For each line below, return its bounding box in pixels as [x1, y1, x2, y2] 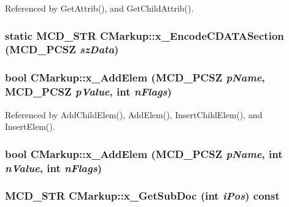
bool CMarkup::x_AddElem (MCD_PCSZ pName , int [5, 146, 283, 161]
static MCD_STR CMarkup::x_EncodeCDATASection [5, 28, 284, 43]
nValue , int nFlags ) [5, 160, 102, 175]
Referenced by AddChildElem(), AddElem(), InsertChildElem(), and [5, 108, 263, 121]
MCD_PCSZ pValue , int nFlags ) [5, 84, 172, 99]
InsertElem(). [5, 120, 55, 133]
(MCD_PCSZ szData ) [5, 42, 119, 57]
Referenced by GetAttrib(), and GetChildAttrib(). [5, 2, 194, 14]
